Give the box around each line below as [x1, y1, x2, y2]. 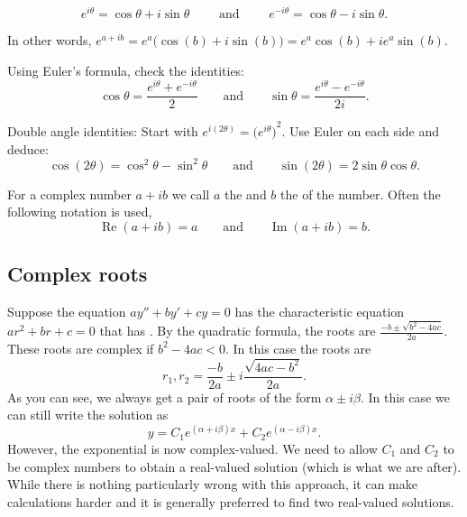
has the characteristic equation [234, 302, 405, 321]
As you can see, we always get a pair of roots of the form [7, 387, 322, 406]
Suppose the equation [7, 302, 126, 321]
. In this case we [360, 387, 450, 406]
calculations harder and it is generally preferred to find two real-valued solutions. [7, 492, 454, 511]
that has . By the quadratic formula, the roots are [99, 321, 376, 339]
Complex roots [7, 260, 148, 288]
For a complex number [7, 184, 132, 203]
